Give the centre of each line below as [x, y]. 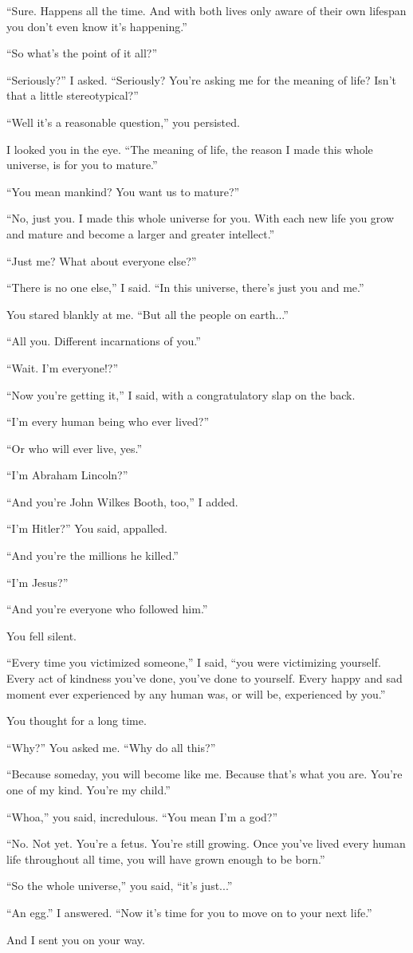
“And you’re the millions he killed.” [92, 555]
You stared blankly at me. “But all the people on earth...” [147, 314]
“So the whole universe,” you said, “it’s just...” [120, 886]
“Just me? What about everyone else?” [102, 260]
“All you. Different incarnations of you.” [104, 341]
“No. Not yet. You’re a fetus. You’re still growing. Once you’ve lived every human [206, 843]
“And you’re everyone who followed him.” [107, 609]
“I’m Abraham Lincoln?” [67, 475]
